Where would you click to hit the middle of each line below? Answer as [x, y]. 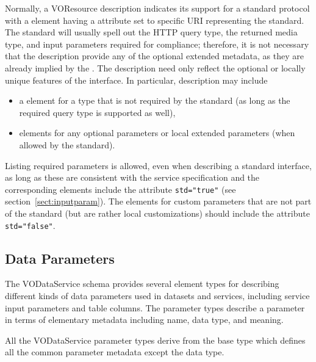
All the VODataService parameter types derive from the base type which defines [155, 340]
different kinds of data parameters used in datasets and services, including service [157, 296]
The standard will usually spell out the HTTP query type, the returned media [151, 32]
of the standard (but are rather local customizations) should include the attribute [157, 213]
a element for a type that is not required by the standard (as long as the [155, 100]
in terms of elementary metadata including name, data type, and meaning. [144, 320]
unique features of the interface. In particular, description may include [136, 80]
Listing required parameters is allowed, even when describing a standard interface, [158, 165]
